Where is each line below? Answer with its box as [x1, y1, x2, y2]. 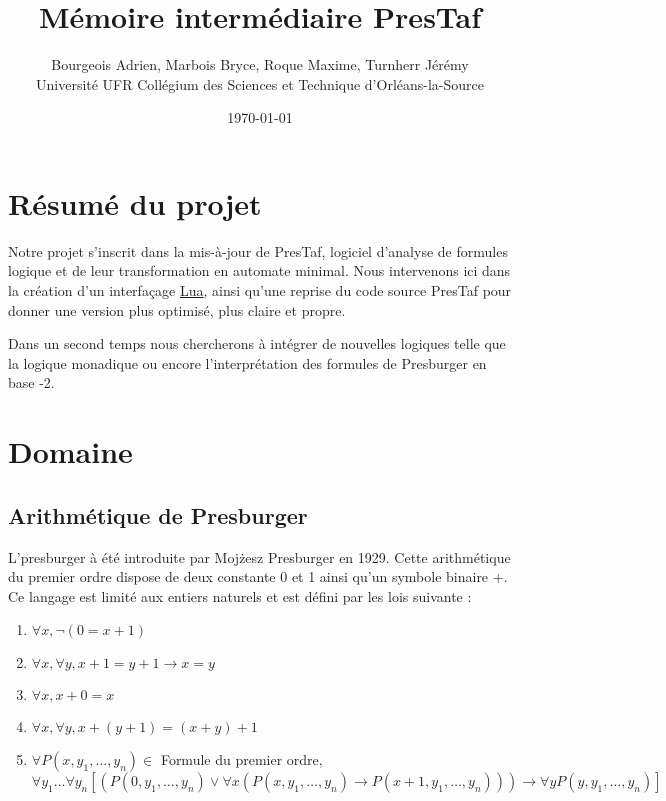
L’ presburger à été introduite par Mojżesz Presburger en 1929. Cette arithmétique [8, 546, 511, 567]
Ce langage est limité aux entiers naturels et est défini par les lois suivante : [8, 585, 472, 606]
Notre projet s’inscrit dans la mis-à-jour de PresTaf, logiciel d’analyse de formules [8, 240, 508, 261]
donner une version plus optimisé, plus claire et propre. [8, 299, 346, 320]
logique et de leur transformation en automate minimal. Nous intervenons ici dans [8, 260, 511, 281]
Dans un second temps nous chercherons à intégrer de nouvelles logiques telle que [8, 333, 506, 354]
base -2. [8, 372, 55, 393]
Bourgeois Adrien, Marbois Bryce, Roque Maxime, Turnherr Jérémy [51, 54, 469, 75]
